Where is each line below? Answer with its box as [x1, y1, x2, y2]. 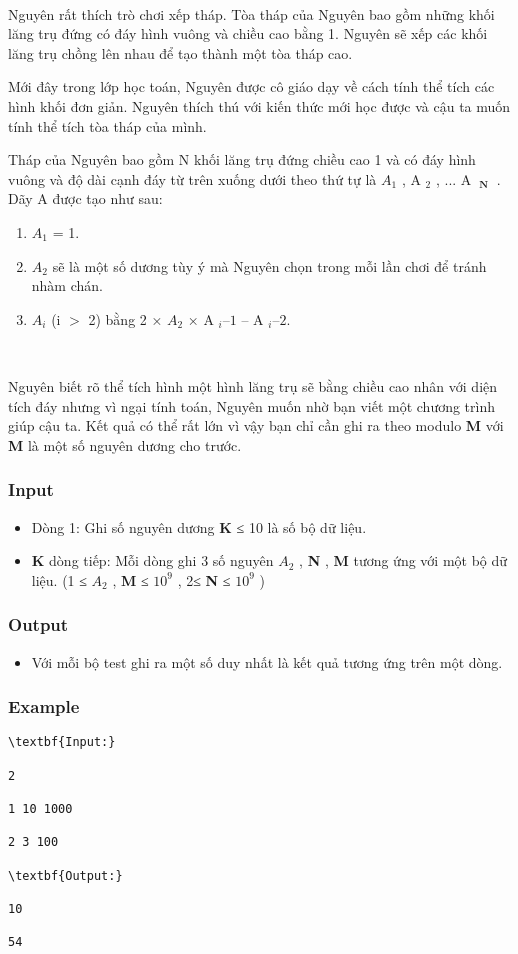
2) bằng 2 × [88, 308, 163, 329]
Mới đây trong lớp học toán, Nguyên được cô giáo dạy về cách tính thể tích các [8, 76, 495, 97]
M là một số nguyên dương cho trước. [8, 434, 242, 455]
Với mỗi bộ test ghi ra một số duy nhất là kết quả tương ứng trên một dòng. [31, 651, 503, 672]
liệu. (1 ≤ [31, 569, 87, 590]
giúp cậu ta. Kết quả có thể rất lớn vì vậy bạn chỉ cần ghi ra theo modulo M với [8, 415, 504, 436]
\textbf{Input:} [8, 735, 116, 750]
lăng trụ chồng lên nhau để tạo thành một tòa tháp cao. [8, 42, 353, 63]
